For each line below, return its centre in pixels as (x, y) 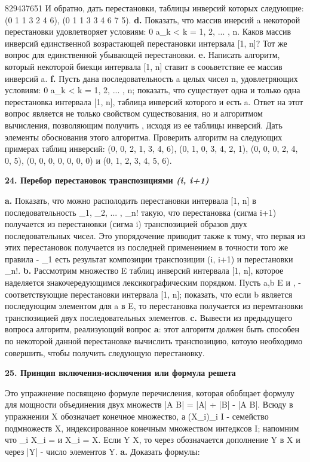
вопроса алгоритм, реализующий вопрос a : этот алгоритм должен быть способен (152, 329)
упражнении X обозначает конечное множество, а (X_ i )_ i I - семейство (137, 416)
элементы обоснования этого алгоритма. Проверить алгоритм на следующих (144, 137)
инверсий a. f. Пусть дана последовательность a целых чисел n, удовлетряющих (151, 78)
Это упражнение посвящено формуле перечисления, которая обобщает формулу (150, 392)
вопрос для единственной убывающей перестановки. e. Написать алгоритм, (142, 55)
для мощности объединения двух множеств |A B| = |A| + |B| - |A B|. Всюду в (149, 404)
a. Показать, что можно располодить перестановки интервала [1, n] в (131, 200)
